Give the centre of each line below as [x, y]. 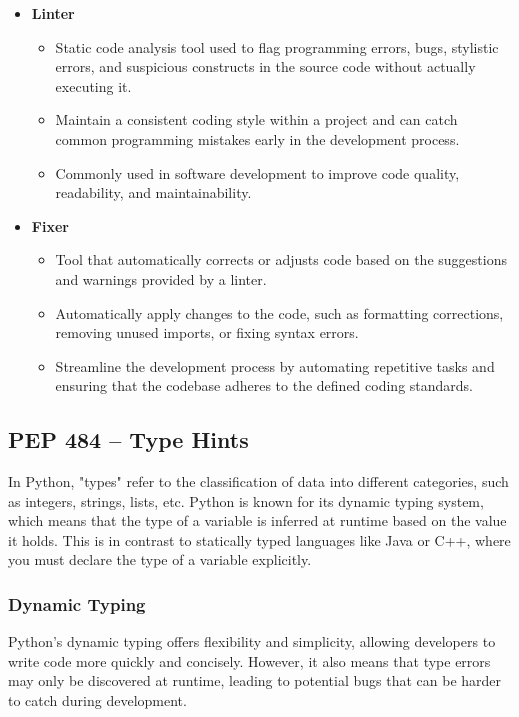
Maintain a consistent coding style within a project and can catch [256, 119]
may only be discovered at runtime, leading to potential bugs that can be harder [255, 680]
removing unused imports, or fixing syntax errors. [207, 332]
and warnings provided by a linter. [161, 278]
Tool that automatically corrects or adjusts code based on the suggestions [281, 259]
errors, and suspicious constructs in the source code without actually [265, 66]
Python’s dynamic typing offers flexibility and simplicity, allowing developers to [252, 641]
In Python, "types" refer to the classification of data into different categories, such [258, 481]
